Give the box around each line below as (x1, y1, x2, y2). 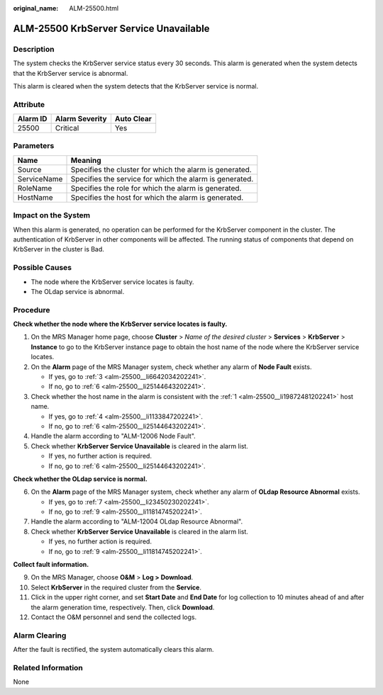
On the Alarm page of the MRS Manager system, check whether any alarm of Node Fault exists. (30, 362, 312, 371)
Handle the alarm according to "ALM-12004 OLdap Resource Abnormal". (30, 517, 243, 526)
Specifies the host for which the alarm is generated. (70, 192, 244, 202)
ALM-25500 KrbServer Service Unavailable (13, 22, 210, 35)
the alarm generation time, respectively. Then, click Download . (30, 603, 215, 611)
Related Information (13, 662, 83, 672)
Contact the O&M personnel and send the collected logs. (30, 613, 197, 621)
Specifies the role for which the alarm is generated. (70, 183, 242, 193)
